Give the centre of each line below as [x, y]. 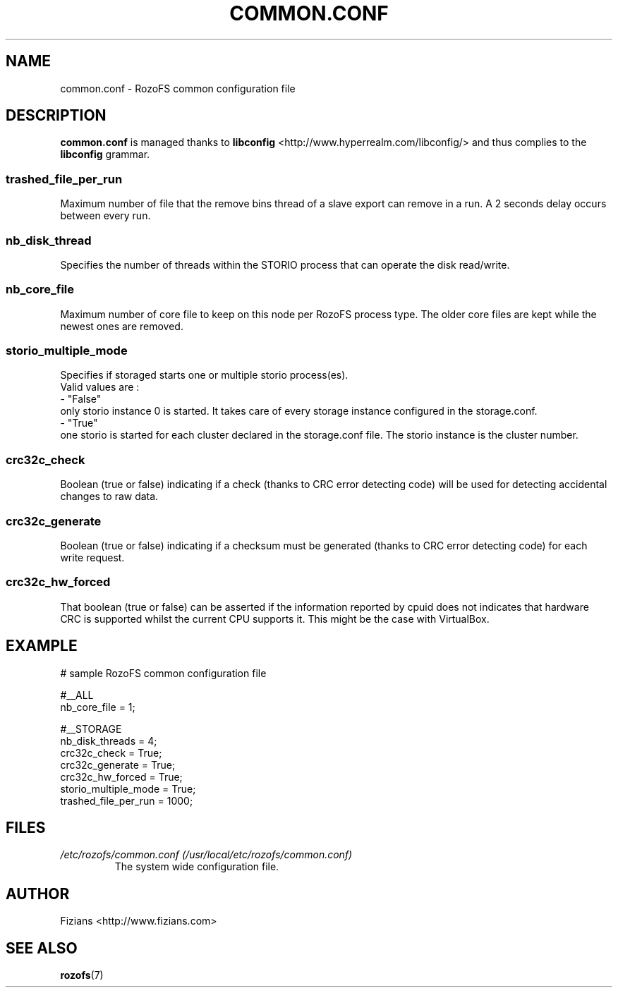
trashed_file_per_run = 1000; [127, 800]
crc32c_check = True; [111, 753]
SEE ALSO [42, 948]
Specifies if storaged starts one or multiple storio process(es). [204, 375]
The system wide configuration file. [197, 867]
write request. [92, 557]
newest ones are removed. [122, 326]
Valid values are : [100, 387]
